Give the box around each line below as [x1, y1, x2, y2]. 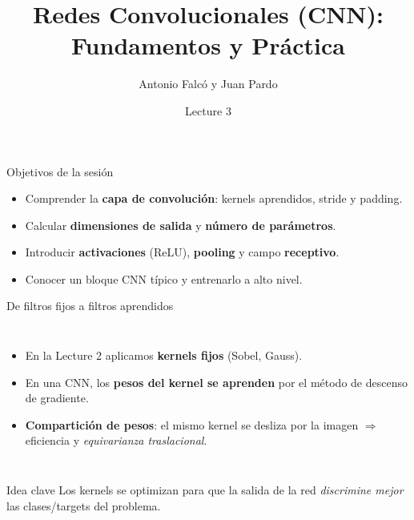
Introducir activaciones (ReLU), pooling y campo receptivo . [25, 244, 340, 260]
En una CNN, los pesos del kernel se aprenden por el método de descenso [25, 373, 408, 390]
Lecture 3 [185, 102, 231, 119]
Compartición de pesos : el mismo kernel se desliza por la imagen [25, 416, 359, 433]
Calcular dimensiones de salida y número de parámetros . [25, 216, 336, 233]
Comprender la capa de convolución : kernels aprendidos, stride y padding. [25, 190, 403, 207]
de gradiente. [25, 389, 89, 406]
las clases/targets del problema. [6, 497, 161, 514]
